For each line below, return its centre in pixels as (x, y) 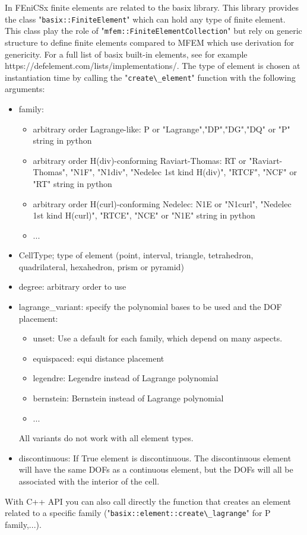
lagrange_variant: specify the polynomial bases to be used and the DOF (150, 307)
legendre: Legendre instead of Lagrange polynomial (126, 378)
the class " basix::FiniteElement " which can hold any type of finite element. (145, 19)
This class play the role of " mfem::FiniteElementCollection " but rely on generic (153, 31)
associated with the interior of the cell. (89, 481)
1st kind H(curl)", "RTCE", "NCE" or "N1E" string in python (144, 215)
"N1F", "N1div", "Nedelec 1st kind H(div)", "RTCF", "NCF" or (183, 172)
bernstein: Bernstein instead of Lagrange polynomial (128, 398)
